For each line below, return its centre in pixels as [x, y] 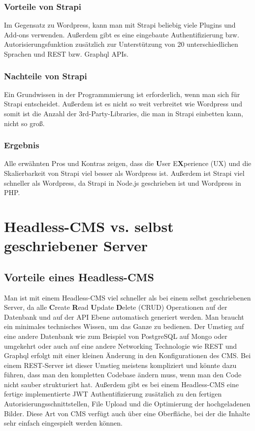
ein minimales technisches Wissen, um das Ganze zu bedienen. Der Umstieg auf [124, 326]
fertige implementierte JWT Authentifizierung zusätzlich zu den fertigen [113, 394]
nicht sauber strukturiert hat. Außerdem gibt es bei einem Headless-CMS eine [121, 384]
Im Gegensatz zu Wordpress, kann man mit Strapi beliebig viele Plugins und [120, 25]
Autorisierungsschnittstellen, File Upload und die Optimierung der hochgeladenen [127, 404]
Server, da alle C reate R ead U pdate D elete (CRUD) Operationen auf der [116, 307]
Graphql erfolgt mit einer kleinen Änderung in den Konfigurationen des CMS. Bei [127, 355]
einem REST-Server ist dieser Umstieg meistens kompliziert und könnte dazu [120, 365]
